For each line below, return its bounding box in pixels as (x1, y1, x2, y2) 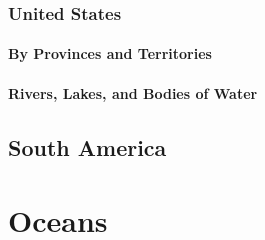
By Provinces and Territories (8, 43, 212, 64)
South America (8, 131, 167, 162)
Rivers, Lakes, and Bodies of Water (8, 82, 258, 103)
